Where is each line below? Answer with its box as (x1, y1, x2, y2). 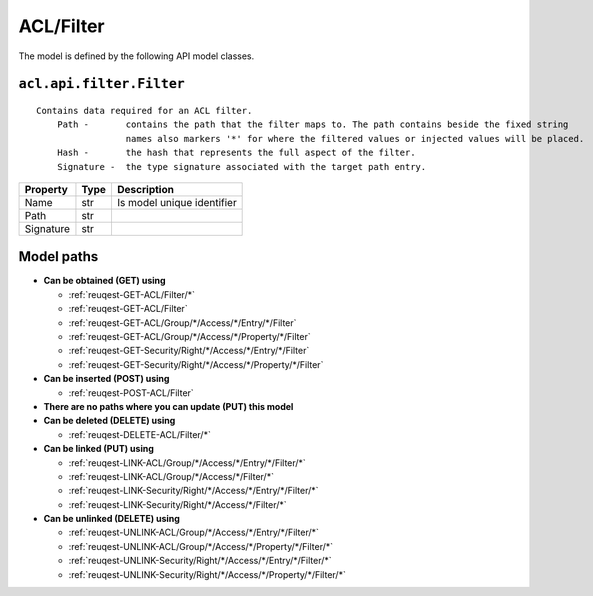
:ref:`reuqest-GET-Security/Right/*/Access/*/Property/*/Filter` (68, 358, 324, 370)
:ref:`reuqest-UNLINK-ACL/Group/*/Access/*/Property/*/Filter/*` (68, 540, 334, 552)
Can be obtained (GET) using (43, 275, 166, 287)
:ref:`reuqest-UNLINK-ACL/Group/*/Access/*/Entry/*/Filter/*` (68, 526, 320, 539)
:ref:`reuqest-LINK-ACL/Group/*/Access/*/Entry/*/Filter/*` (68, 456, 307, 469)
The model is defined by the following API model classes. (18, 50, 255, 62)
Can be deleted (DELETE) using (43, 415, 176, 427)
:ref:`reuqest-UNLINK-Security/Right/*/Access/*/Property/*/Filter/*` (68, 568, 347, 580)
